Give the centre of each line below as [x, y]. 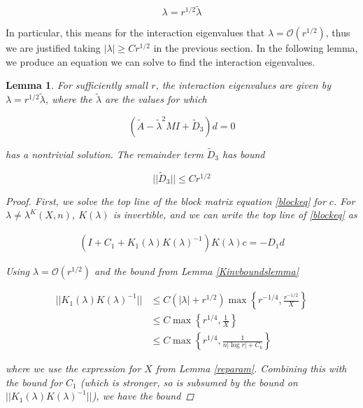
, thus [338, 33]
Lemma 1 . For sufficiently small [77, 85]
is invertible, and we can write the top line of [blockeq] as [235, 214]
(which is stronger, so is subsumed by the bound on [189, 382]
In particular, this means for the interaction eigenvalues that [135, 33]
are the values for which [156, 99]
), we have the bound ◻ [143, 396]
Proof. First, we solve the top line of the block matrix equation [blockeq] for [166, 201]
